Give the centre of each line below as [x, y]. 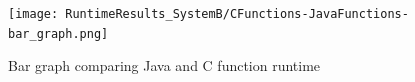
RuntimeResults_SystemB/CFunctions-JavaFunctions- [237, 14]
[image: [33, 14]
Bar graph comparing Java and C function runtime [164, 65]
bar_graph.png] [58, 33]
